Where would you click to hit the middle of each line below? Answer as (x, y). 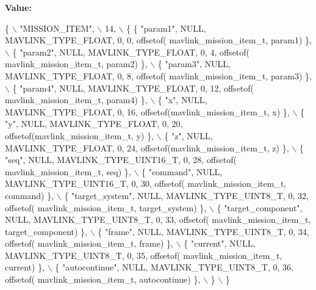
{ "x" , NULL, (182, 100)
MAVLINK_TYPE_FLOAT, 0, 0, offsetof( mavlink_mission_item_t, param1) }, (158, 40)
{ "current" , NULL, (220, 243)
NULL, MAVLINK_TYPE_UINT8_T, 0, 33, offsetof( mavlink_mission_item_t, (158, 219)
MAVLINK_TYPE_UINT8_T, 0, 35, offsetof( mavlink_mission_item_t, (144, 255)
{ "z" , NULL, (189, 135)
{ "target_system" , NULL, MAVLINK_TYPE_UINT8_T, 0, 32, (186, 195)
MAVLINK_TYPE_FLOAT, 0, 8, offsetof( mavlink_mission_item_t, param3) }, (158, 75)
